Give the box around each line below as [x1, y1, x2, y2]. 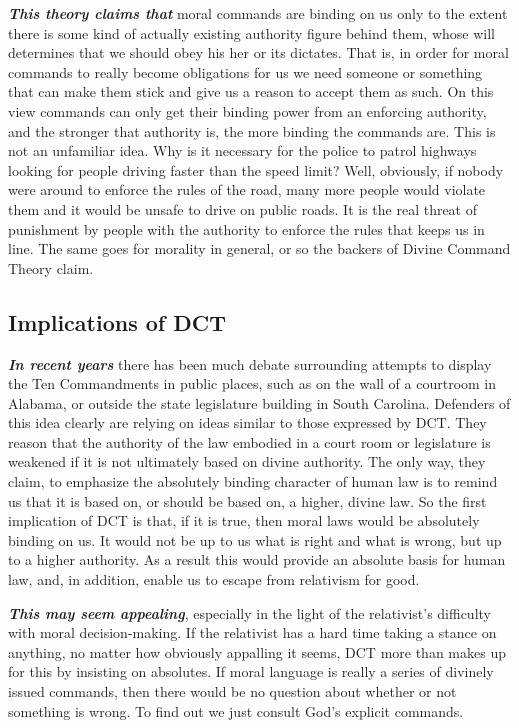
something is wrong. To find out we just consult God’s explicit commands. [8, 700, 464, 721]
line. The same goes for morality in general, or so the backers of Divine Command [8, 238, 511, 259]
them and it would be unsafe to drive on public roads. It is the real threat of [8, 198, 478, 219]
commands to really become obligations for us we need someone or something [8, 61, 483, 82]
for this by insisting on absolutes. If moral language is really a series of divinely [8, 661, 494, 682]
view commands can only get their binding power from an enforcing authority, [8, 100, 487, 121]
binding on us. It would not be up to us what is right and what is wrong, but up [8, 529, 502, 550]
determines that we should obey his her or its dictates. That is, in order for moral [8, 42, 509, 63]
